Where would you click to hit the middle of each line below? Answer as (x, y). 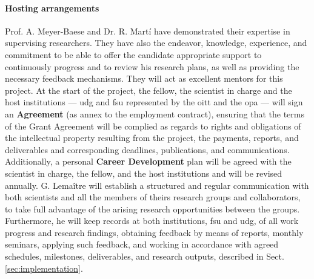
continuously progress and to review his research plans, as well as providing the (152, 66)
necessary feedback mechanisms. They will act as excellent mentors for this (144, 78)
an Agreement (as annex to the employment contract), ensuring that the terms (155, 113)
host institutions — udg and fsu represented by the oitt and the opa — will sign (154, 102)
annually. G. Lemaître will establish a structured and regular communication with (157, 185)
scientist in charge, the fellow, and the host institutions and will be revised (144, 173)
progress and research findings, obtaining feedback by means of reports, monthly (154, 232)
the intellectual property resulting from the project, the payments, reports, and (152, 138)
